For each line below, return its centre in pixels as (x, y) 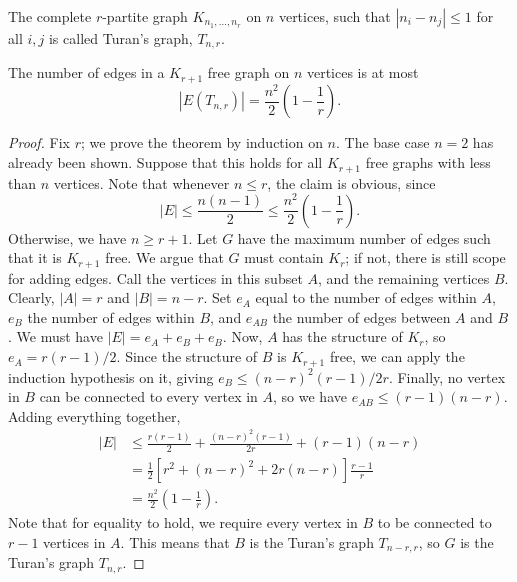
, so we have (310, 396)
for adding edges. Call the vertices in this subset (155, 277)
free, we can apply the (397, 356)
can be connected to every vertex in (148, 396)
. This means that (175, 541)
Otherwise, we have (67, 237)
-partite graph (145, 16)
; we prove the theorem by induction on (201, 142)
